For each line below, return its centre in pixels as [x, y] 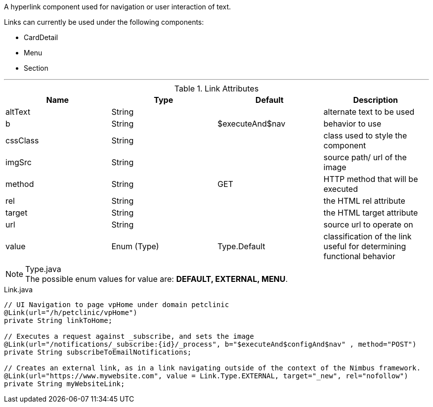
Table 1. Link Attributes [216, 89]
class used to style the [365, 136]
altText [18, 112]
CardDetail [41, 37]
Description [375, 100]
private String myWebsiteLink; [65, 384]
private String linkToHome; [58, 320]
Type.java [43, 269]
